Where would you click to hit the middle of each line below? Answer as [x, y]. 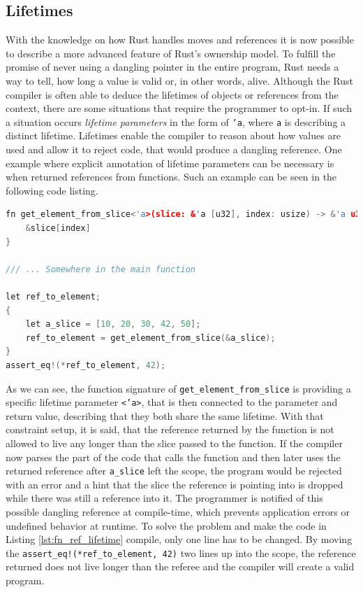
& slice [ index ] [58, 228]
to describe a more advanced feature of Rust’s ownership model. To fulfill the [171, 53]
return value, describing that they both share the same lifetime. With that [165, 415]
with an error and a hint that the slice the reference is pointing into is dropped [175, 484]
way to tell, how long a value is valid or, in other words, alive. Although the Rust [179, 80]
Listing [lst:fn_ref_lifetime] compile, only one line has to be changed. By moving [179, 539]
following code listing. [52, 190]
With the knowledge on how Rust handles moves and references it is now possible [180, 40]
